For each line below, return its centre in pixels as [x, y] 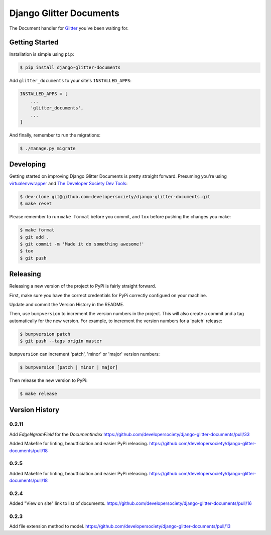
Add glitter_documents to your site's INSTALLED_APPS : [71, 81]
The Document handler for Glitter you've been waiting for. [69, 28]
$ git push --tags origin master [61, 341]
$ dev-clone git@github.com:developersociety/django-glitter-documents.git [115, 196]
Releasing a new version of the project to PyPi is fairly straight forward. [83, 286]
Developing [28, 164]
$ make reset [36, 204]
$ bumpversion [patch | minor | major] [69, 367]
